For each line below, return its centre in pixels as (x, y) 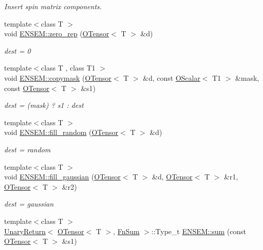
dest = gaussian (29, 204)
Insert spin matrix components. (53, 6)
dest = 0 (17, 50)
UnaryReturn (25, 231)
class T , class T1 (68, 68)
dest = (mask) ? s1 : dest (44, 105)
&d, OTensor (172, 177)
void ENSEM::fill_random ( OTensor (61, 132)
